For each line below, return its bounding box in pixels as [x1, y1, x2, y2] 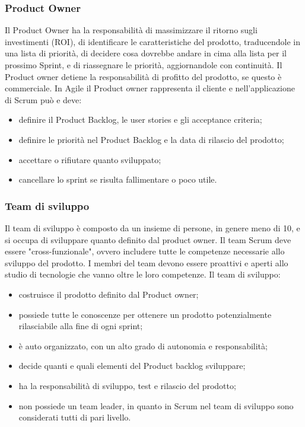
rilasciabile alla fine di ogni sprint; [18, 320, 143, 332]
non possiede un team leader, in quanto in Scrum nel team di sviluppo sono [18, 399, 294, 412]
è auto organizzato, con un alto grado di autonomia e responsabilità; [18, 339, 268, 352]
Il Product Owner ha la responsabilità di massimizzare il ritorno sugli [5, 24, 258, 36]
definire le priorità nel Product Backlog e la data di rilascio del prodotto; [18, 133, 284, 145]
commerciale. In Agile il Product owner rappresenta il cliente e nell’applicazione [5, 82, 295, 94]
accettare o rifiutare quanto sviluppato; [18, 153, 161, 165]
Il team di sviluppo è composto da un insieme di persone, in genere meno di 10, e [5, 221, 300, 234]
